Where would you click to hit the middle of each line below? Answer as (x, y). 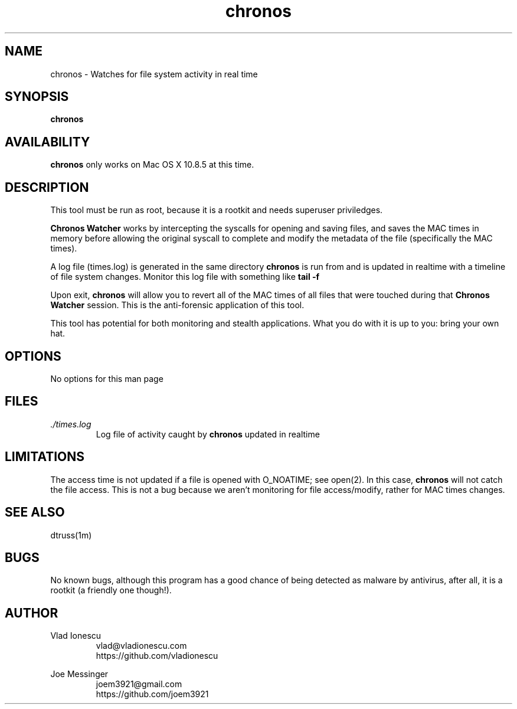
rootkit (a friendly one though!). (111, 590)
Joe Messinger (79, 674)
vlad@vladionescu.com (141, 646)
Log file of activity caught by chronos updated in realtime (208, 434)
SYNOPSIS (37, 97)
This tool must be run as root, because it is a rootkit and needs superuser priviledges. (217, 210)
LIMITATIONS (45, 457)
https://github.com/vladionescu (157, 656)
